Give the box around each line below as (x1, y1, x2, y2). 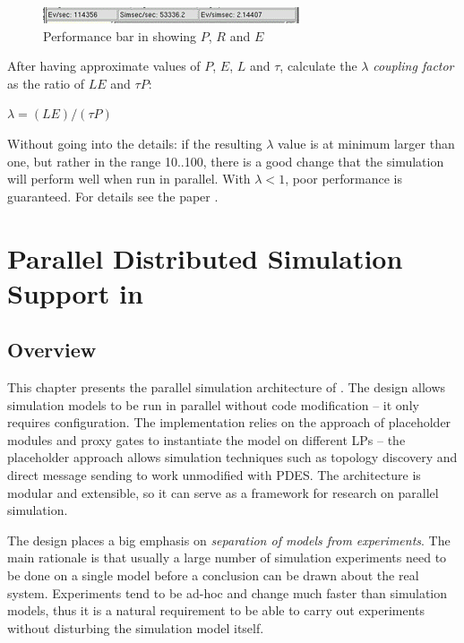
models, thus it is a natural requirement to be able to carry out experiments (7, 601, 425, 620)
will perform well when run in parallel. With (7, 169, 251, 188)
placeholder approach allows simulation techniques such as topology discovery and (7, 448, 458, 467)
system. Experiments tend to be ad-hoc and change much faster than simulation (7, 583, 448, 602)
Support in (7, 274, 143, 311)
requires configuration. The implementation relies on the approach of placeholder (7, 413, 451, 432)
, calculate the (279, 56, 357, 75)
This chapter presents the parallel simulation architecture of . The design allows (7, 378, 446, 397)
